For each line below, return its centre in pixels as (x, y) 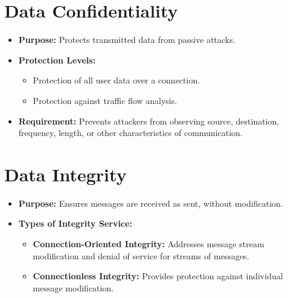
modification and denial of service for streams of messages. (141, 255)
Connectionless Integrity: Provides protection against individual (158, 276)
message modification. (73, 287)
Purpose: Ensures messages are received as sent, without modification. (151, 203)
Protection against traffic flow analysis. (105, 100)
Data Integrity (66, 174)
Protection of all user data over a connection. (117, 80)
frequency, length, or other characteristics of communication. (130, 133)
